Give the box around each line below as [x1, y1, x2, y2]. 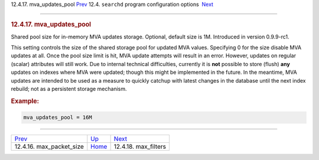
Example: [11, 97, 40, 105]
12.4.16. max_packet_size [14, 142, 84, 151]
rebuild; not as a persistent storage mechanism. [11, 86, 127, 92]
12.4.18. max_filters [113, 142, 167, 151]
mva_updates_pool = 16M [23, 114, 93, 121]
